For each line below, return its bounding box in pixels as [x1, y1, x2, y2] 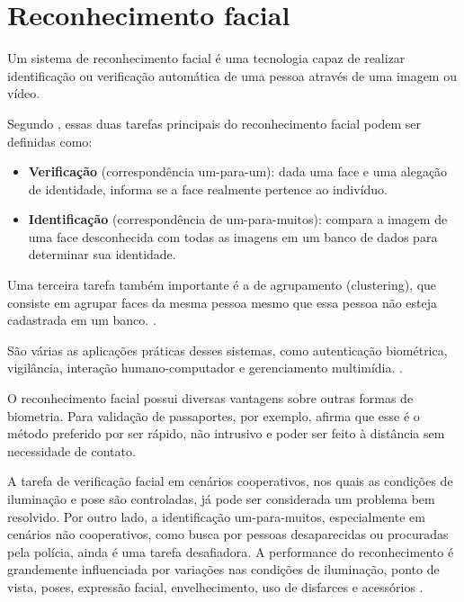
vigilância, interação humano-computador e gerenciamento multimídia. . [7, 358, 403, 377]
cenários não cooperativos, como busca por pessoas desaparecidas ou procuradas [7, 525, 449, 544]
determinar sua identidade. [28, 245, 176, 264]
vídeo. [7, 84, 40, 103]
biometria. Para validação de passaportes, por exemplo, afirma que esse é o [7, 406, 420, 425]
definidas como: [7, 131, 93, 150]
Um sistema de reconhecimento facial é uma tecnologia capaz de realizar [7, 49, 406, 67]
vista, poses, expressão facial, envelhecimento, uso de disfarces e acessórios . [7, 577, 424, 596]
